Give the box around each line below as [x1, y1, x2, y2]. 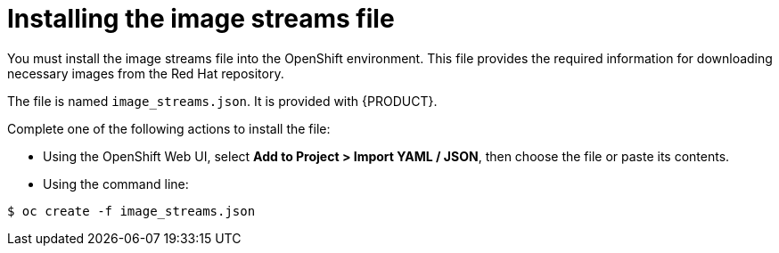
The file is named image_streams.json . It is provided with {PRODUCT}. [7, 93, 438, 109]
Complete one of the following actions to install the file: [7, 120, 331, 136]
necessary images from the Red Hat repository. [7, 65, 284, 81]
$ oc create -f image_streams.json [7, 203, 256, 218]
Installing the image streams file [7, 4, 395, 34]
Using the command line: [43, 175, 189, 192]
